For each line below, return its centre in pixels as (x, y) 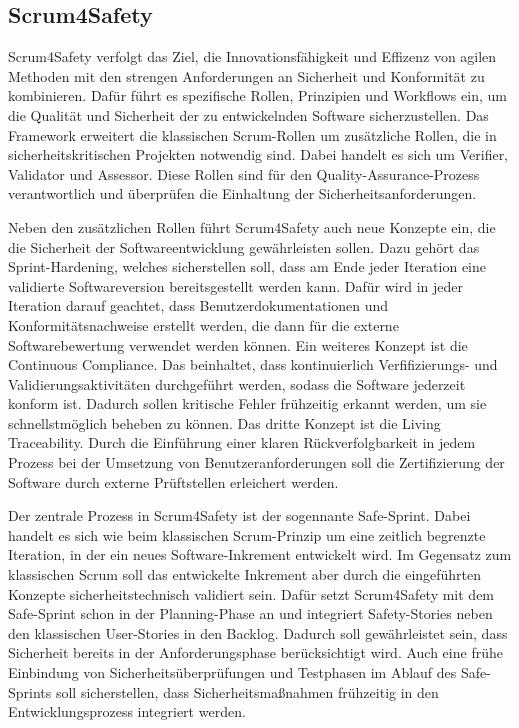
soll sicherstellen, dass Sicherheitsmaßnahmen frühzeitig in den (247, 691)
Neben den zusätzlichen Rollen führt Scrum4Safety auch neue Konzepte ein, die (252, 226)
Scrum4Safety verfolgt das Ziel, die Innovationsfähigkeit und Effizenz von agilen (252, 56)
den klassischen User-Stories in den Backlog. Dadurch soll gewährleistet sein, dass (258, 632)
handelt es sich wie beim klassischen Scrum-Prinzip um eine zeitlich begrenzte (247, 534)
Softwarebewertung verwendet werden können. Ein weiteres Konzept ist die (238, 344)
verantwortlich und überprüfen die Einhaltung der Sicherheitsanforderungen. (242, 193)
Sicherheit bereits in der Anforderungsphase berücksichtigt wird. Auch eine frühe (255, 652)
